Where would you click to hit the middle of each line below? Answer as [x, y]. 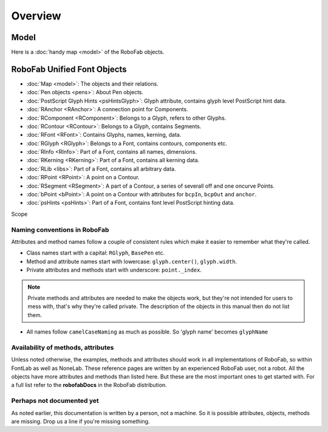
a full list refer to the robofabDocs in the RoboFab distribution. [89, 385]
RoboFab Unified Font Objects [69, 69]
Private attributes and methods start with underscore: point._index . [114, 270]
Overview [36, 16]
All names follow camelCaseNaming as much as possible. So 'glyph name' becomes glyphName [147, 332]
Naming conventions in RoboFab [60, 230]
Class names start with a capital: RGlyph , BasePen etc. [96, 253]
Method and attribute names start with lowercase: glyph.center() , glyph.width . [132, 261]
